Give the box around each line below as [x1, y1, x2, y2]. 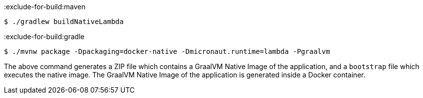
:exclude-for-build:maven [4, 2, 86, 11]
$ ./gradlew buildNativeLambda [4, 18, 124, 25]
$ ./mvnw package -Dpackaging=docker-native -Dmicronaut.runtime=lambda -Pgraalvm [4, 48, 330, 55]
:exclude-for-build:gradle [4, 32, 85, 41]
